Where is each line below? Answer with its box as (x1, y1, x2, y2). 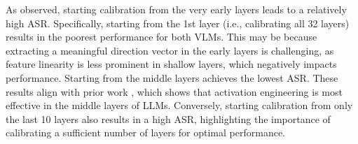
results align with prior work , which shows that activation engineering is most (6, 84, 343, 99)
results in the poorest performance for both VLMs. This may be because (6, 29, 317, 44)
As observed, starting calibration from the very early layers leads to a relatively (6, 2, 347, 16)
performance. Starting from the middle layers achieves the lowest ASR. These (6, 70, 338, 85)
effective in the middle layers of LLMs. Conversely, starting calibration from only (6, 98, 353, 113)
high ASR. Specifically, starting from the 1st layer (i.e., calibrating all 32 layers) (6, 15, 350, 30)
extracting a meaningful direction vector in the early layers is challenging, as (6, 43, 334, 57)
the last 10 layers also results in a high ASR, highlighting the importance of (6, 111, 331, 126)
